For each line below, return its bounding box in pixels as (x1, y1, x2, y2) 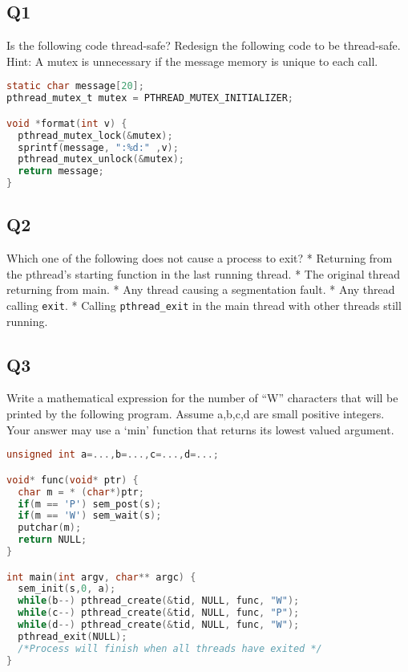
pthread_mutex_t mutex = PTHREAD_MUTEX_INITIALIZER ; (6, 92, 293, 104)
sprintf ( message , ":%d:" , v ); (18, 141, 179, 153)
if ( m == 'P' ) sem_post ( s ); (18, 498, 162, 510)
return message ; (18, 165, 104, 177)
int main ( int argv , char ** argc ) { (6, 571, 196, 583)
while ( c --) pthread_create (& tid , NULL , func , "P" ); (18, 607, 300, 619)
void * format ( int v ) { (6, 117, 127, 129)
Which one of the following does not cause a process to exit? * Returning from (6, 250, 393, 267)
